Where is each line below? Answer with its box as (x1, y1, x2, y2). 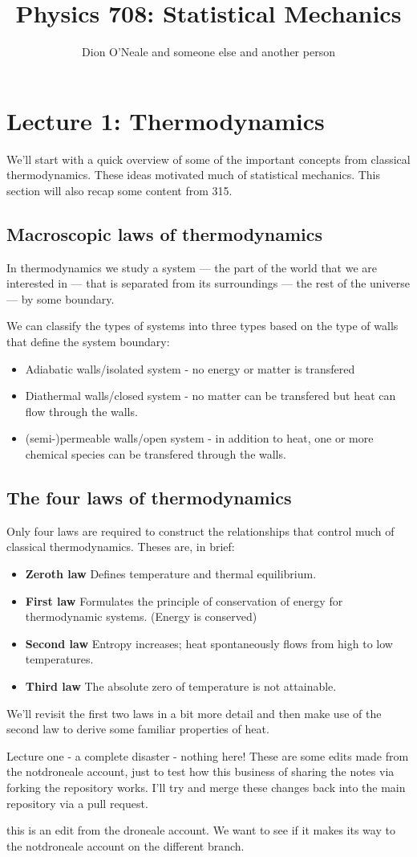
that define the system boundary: (6, 333, 170, 350)
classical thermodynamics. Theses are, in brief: (6, 538, 235, 555)
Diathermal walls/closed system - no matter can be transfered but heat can (25, 387, 396, 404)
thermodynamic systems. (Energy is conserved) (25, 608, 257, 625)
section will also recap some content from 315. (6, 182, 233, 198)
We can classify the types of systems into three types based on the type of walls (6, 317, 399, 334)
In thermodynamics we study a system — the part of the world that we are (6, 259, 378, 275)
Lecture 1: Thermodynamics (6, 104, 325, 137)
